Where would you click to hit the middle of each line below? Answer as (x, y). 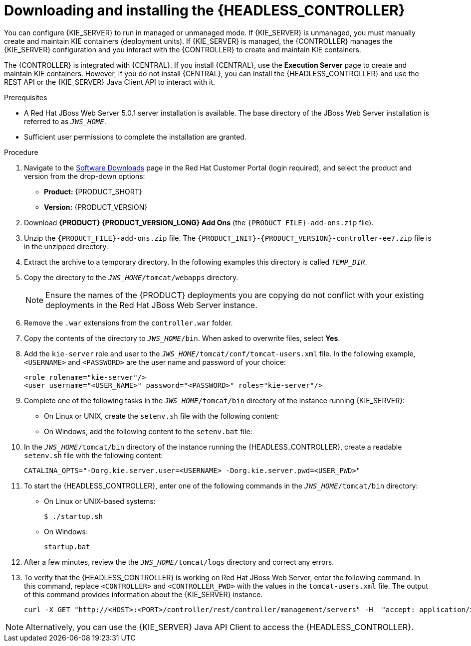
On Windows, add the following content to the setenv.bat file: (148, 431)
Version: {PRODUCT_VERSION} (96, 207)
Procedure (21, 152)
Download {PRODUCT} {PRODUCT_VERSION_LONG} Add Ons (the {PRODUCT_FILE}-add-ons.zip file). (199, 222)
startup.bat (67, 547)
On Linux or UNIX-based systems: (100, 501)
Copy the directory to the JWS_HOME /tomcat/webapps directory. (131, 277)
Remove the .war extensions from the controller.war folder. (128, 323)
